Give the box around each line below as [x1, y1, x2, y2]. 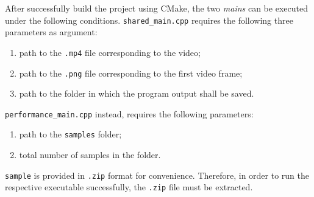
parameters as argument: [5, 26, 98, 38]
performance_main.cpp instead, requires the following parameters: [5, 107, 254, 120]
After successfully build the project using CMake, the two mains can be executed [5, 2, 308, 14]
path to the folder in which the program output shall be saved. [19, 87, 254, 100]
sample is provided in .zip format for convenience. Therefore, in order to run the [5, 168, 310, 181]
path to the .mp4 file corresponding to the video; [19, 46, 201, 58]
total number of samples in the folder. [19, 148, 161, 161]
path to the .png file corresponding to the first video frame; [19, 66, 243, 79]
